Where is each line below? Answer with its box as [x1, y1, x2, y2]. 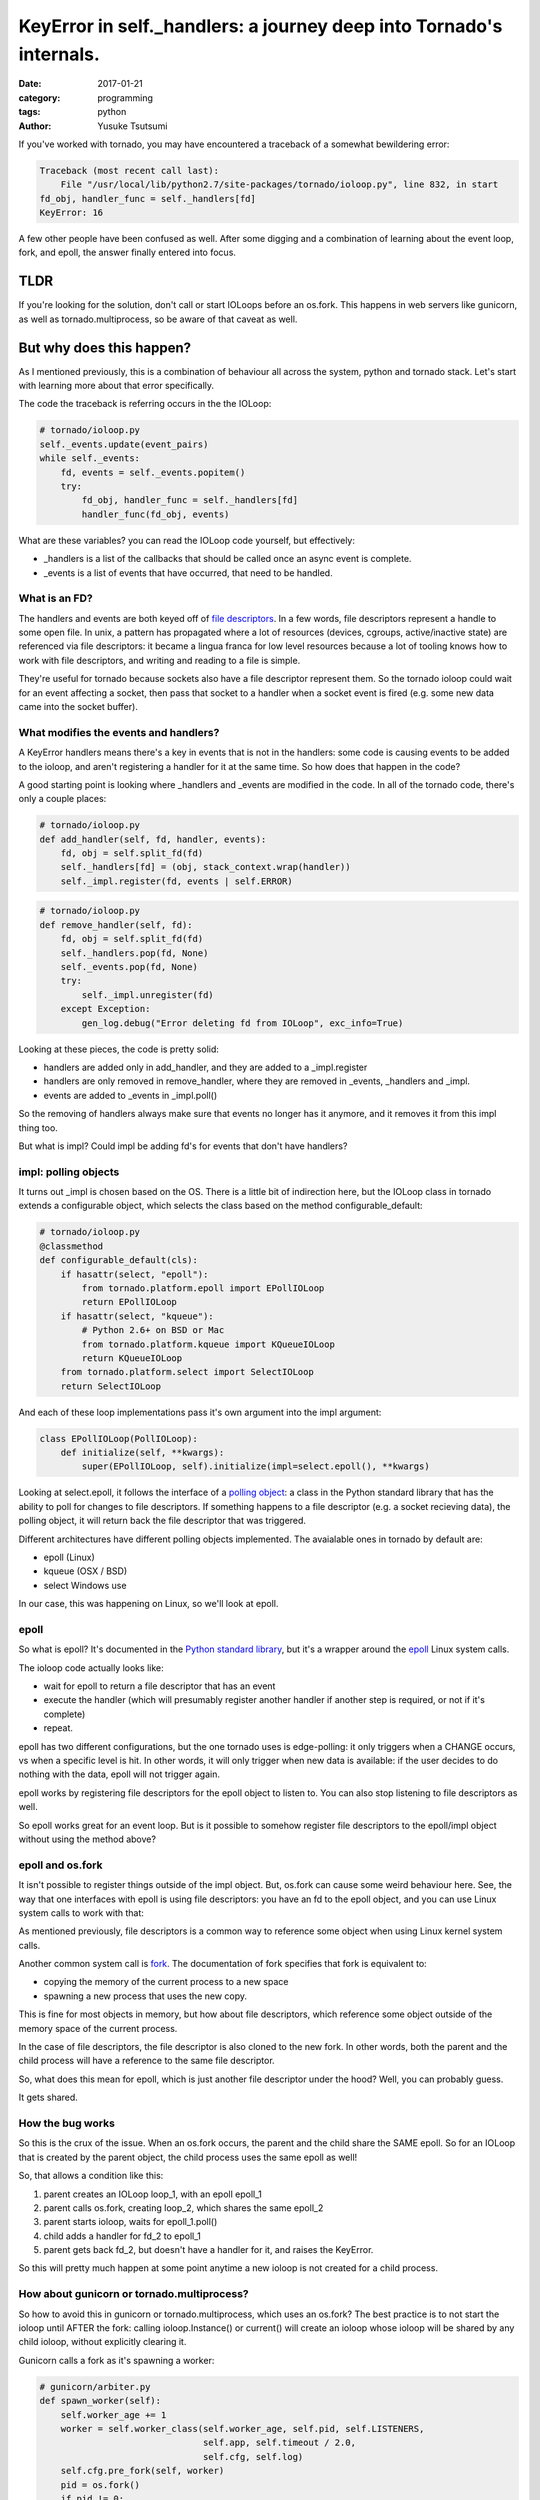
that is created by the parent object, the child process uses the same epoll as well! [18, 2151, 358, 2163]
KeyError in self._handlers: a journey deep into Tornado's [18, 15, 503, 37]
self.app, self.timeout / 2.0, [202, 2437, 357, 2449]
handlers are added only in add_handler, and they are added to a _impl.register [43, 1061, 368, 1073]
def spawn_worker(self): [39, 2395, 162, 2407]
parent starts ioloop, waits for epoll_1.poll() [43, 2216, 218, 2228]
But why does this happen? [18, 339, 192, 356]
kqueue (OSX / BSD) [43, 1565, 128, 1577]
